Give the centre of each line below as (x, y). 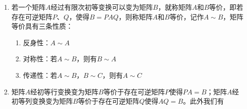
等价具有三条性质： (42, 26)
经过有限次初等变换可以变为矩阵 (102, 7)
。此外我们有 (203, 101)
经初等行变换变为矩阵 (64, 91)
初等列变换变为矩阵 (42, 101)
